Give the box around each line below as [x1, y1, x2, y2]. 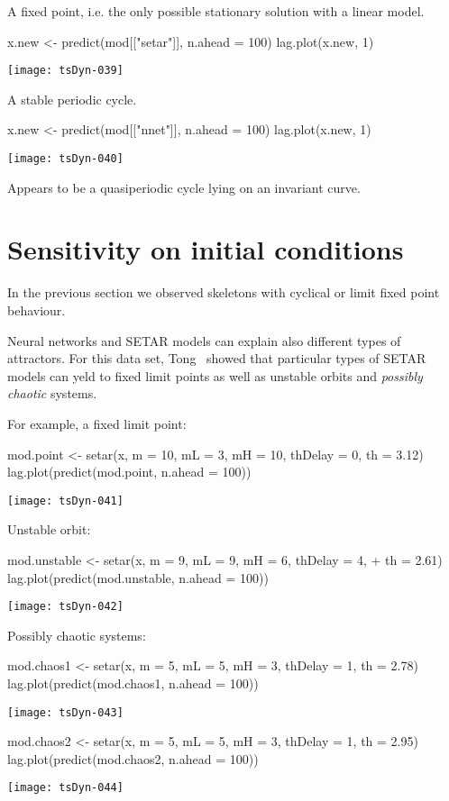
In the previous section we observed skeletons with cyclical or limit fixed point [7, 283, 440, 302]
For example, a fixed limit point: [7, 414, 187, 432]
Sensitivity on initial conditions [7, 231, 404, 268]
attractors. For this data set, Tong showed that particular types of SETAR [7, 349, 426, 368]
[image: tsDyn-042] [7, 600, 124, 614]
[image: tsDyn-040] [7, 152, 124, 166]
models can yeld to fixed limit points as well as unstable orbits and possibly [7, 366, 423, 385]
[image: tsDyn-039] [7, 64, 124, 77]
